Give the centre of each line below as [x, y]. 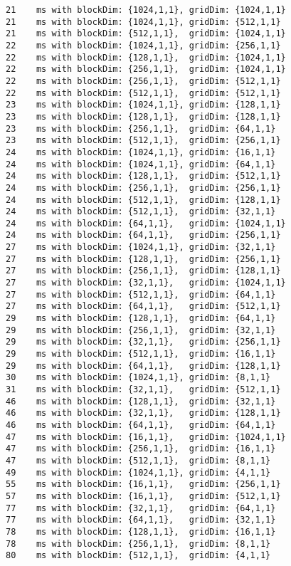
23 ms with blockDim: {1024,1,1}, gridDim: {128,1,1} [143, 105]
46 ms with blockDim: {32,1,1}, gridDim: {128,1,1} [143, 413]
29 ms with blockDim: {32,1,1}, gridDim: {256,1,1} [143, 342]
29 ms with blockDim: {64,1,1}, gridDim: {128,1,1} [143, 366]
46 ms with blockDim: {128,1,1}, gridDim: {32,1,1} [141, 401]
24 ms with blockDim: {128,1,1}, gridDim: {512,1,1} [143, 176]
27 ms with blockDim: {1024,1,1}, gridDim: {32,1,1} [141, 247]
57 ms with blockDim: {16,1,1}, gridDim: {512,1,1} [143, 496]
